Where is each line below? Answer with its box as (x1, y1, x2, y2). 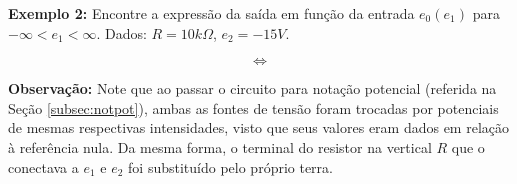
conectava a (8, 156, 79, 177)
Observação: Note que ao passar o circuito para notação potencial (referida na (8, 78, 497, 99)
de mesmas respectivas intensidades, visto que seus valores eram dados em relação (8, 117, 510, 138)
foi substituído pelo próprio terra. (128, 156, 333, 177)
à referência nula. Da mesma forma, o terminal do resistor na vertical (8, 136, 432, 157)
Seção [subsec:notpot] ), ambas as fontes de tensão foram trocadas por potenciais (8, 97, 499, 118)
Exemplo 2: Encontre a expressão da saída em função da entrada (8, 3, 415, 23)
